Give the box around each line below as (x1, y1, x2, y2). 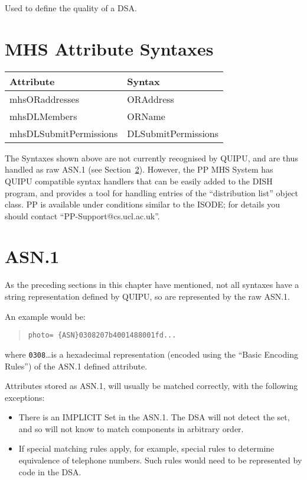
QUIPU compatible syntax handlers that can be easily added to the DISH (5, 174, 273, 187)
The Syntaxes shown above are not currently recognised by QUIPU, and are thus (5, 151, 298, 164)
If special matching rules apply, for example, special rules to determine (18, 442, 275, 455)
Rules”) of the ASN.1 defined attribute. (5, 359, 148, 372)
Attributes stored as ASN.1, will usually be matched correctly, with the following (5, 380, 298, 392)
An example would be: (5, 310, 86, 322)
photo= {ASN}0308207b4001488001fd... (28, 331, 177, 340)
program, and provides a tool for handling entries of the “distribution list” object (5, 186, 298, 199)
